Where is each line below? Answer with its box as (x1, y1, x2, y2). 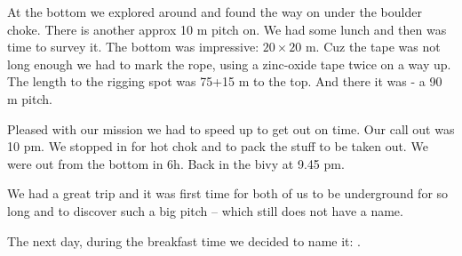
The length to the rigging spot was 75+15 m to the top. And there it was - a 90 (7, 72, 442, 91)
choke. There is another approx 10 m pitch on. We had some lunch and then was (7, 20, 447, 38)
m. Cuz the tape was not (305, 37, 441, 56)
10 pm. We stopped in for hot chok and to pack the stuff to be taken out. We (7, 137, 428, 156)
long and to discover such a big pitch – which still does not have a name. (7, 201, 403, 220)
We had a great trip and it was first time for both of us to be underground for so (7, 184, 449, 203)
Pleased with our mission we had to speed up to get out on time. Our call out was (7, 119, 455, 138)
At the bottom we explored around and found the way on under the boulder (7, 3, 422, 20)
